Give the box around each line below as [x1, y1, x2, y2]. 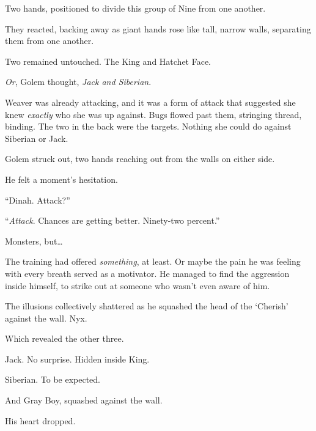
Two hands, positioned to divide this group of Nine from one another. [5, 2, 266, 14]
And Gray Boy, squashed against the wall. [5, 394, 163, 407]
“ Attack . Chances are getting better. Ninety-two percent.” [5, 214, 220, 227]
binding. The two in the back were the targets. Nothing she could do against [5, 120, 292, 133]
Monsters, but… [5, 234, 63, 247]
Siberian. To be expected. [5, 373, 101, 386]
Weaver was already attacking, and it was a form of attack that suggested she [5, 95, 296, 108]
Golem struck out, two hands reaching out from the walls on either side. [5, 152, 275, 165]
